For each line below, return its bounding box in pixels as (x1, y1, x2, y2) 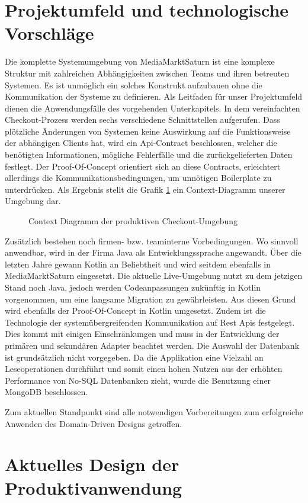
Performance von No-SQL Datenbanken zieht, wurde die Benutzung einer (5, 374, 271, 386)
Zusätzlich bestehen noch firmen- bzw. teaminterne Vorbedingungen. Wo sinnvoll (5, 234, 299, 247)
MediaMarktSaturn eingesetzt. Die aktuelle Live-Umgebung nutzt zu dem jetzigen (5, 269, 303, 282)
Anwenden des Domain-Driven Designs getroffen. (5, 417, 182, 429)
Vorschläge (5, 21, 94, 45)
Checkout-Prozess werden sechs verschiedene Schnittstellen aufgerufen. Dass (5, 113, 280, 126)
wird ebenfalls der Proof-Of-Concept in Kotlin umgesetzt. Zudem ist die (5, 304, 266, 317)
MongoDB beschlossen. (5, 386, 88, 398)
